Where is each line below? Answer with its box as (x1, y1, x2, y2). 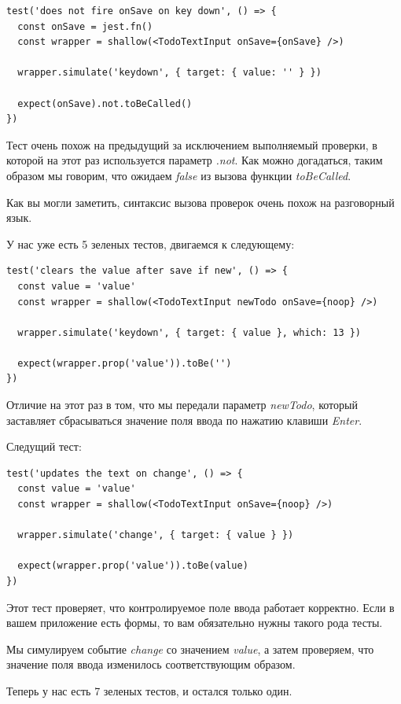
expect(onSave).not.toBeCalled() (17, 98, 193, 109)
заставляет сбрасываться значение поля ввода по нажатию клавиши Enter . (6, 411, 362, 428)
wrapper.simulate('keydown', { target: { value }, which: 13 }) (17, 326, 362, 338)
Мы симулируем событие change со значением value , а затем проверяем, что (6, 640, 374, 657)
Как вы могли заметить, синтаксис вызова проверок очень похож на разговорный (6, 194, 395, 210)
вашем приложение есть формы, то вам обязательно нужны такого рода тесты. (6, 614, 383, 631)
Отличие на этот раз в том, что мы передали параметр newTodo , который (6, 396, 358, 413)
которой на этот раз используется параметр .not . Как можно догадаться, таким (6, 152, 383, 168)
